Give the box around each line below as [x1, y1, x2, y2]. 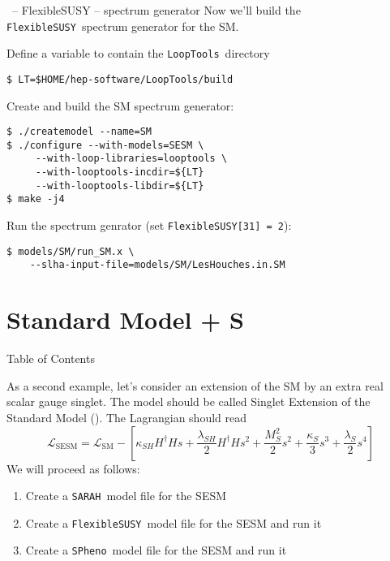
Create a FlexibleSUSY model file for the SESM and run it [25, 514, 322, 531]
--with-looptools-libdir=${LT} [35, 179, 204, 192]
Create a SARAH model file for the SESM [25, 487, 227, 504]
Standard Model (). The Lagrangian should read [6, 408, 247, 425]
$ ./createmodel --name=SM [6, 126, 152, 138]
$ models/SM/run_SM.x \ [6, 245, 135, 257]
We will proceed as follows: [6, 460, 140, 477]
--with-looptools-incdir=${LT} [35, 166, 204, 179]
